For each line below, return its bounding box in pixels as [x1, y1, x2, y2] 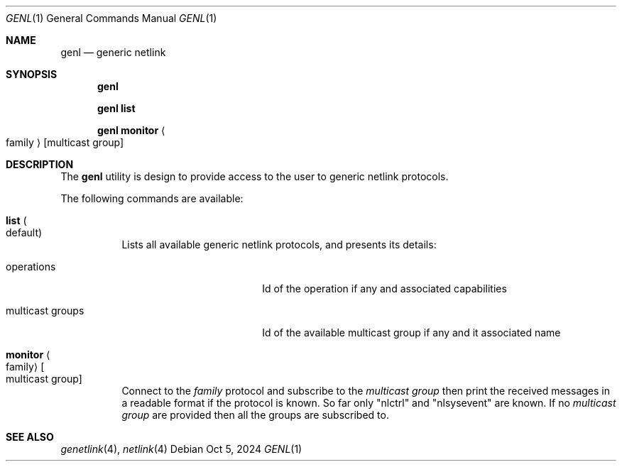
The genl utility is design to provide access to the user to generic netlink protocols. [60, 170, 449, 182]
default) [6, 226, 43, 238]
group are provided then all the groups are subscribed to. [121, 409, 389, 421]
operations [6, 260, 56, 273]
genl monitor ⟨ [97, 124, 165, 136]
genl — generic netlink [60, 46, 166, 58]
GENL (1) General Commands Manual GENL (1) [6, 12, 217, 24]
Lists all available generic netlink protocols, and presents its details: [121, 238, 437, 251]
